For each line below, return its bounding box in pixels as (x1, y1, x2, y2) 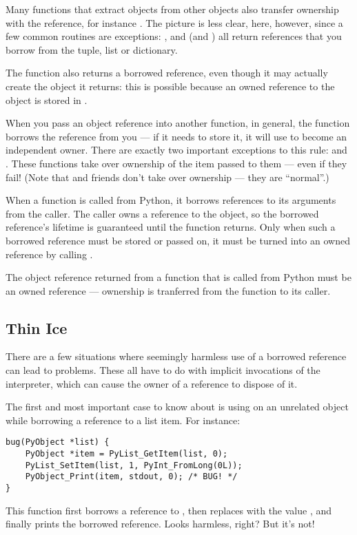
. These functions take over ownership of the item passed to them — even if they (6, 156, 347, 170)
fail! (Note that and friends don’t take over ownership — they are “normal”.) (6, 169, 329, 184)
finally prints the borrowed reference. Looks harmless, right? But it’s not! (6, 516, 315, 531)
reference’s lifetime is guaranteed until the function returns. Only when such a (6, 220, 336, 234)
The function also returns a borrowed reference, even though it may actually (6, 65, 328, 80)
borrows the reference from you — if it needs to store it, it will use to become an (6, 129, 347, 143)
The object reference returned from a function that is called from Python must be (6, 270, 351, 284)
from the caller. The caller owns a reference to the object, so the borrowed (6, 206, 319, 220)
